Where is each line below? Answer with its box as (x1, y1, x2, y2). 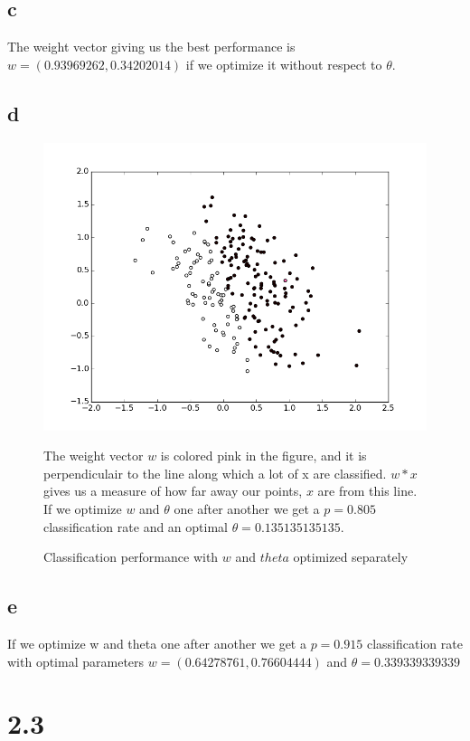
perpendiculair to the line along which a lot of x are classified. (43, 463, 387, 482)
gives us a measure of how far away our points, (43, 481, 303, 500)
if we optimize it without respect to (185, 54, 382, 73)
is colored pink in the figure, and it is (160, 446, 367, 465)
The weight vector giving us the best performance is (7, 37, 296, 56)
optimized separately (293, 547, 409, 566)
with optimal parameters (7, 651, 145, 670)
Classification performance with (43, 547, 219, 566)
